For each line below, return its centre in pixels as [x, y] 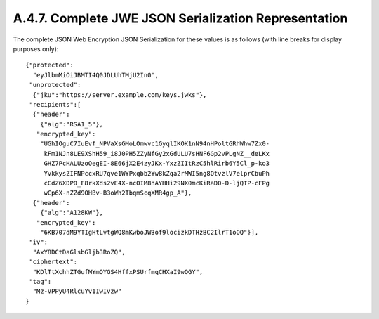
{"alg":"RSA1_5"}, [72, 124]
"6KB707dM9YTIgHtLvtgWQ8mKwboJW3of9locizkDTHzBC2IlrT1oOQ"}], [149, 232]
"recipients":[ [55, 104]
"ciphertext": [53, 262]
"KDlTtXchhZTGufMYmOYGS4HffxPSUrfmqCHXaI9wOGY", [118, 272]
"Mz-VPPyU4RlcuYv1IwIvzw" [77, 291]
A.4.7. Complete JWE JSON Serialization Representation [180, 18]
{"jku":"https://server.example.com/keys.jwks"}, [120, 95]
